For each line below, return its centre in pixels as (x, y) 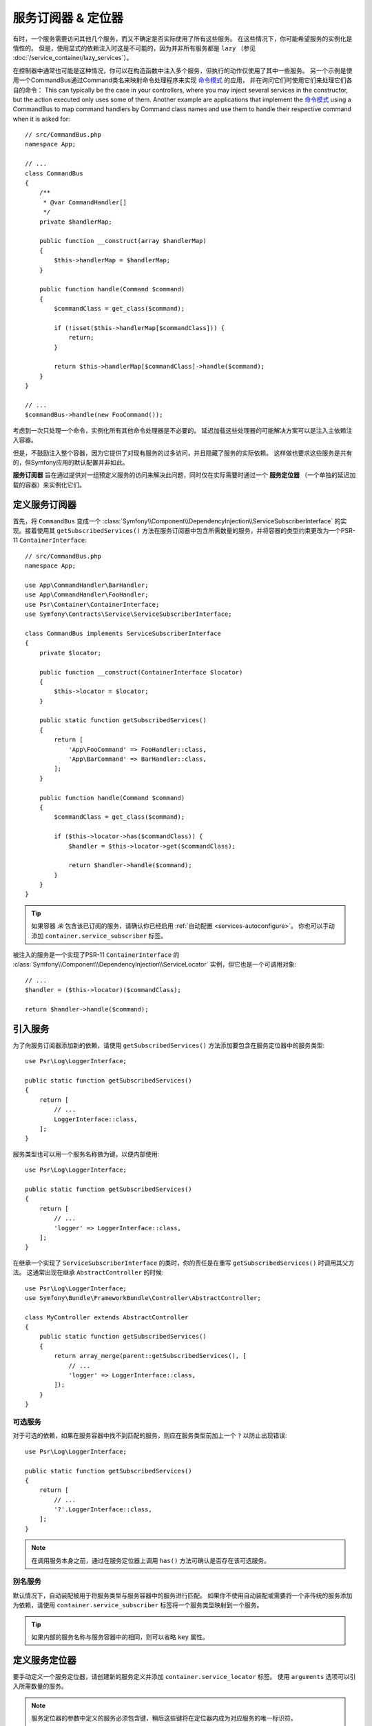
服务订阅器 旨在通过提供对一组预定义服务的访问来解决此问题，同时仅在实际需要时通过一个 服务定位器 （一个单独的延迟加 (184, 475)
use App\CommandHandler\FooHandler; (87, 595)
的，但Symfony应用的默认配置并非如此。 (71, 462)
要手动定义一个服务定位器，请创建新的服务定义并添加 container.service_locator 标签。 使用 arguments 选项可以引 (184, 1676)
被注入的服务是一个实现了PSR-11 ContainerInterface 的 (96, 955)
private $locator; (70, 653)
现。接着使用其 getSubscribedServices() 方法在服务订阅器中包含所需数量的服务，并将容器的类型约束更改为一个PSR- (184, 531)
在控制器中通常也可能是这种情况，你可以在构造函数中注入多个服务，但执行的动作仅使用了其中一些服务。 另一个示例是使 (183, 70)
